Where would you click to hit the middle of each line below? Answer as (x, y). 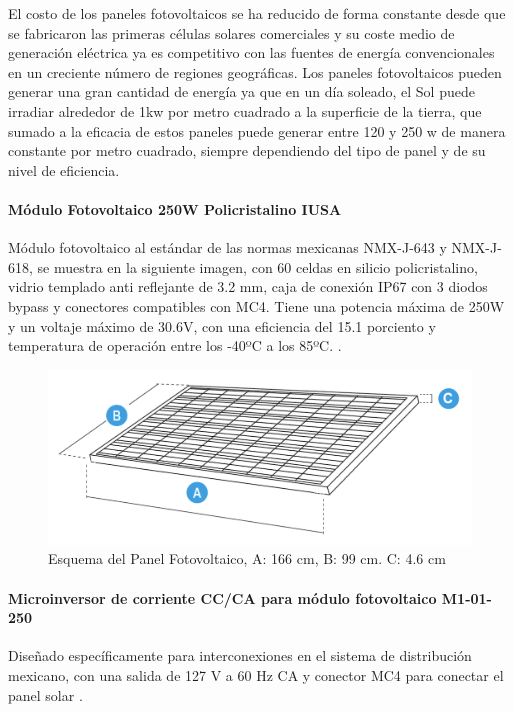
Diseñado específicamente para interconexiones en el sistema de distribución (240, 655)
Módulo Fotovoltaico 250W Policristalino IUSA (175, 208)
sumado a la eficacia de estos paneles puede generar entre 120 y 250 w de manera (257, 130)
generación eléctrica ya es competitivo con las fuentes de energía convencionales (251, 52)
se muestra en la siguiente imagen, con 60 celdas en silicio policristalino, (257, 266)
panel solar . (45, 694)
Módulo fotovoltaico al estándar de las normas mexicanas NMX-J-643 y (227, 247)
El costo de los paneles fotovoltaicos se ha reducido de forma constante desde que (257, 13)
